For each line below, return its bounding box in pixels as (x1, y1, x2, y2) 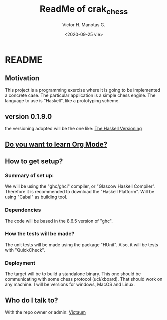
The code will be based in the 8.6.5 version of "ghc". (5, 218, 113, 224)
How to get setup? (5, 157, 63, 165)
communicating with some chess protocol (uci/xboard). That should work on (5, 276, 163, 282)
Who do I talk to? (5, 296, 58, 304)
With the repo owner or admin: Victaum (5, 309, 86, 315)
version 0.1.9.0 (5, 112, 52, 121)
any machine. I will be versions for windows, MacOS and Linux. (5, 281, 135, 288)
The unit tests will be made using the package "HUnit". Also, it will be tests (5, 241, 158, 248)
